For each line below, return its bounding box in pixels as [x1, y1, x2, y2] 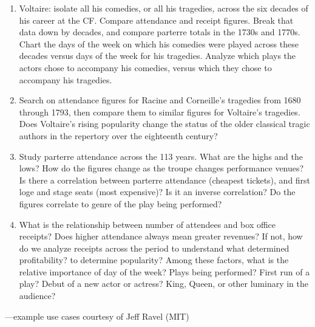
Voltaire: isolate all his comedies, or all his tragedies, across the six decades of [19, 2, 308, 14]
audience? [19, 289, 56, 302]
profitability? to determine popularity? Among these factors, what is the [19, 253, 289, 266]
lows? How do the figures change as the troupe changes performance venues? [19, 162, 304, 174]
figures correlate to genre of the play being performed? [19, 197, 222, 210]
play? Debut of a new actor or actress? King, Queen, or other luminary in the [19, 277, 308, 290]
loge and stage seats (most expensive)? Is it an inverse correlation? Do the [19, 185, 296, 198]
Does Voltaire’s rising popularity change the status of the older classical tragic [19, 117, 310, 130]
